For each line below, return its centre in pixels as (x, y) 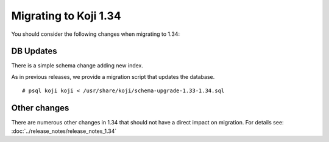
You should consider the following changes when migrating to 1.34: (95, 34)
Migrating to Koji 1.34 (66, 16)
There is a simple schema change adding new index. (77, 66)
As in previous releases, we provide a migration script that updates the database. (113, 76)
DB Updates (34, 51)
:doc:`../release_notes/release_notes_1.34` (64, 131)
